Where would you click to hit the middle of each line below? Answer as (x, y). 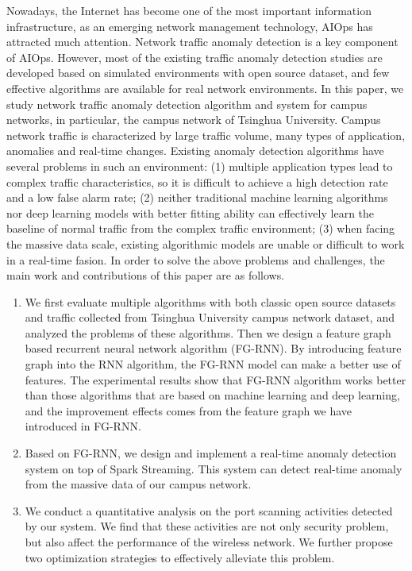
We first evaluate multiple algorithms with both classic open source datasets (210, 301)
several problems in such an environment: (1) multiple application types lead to (200, 166)
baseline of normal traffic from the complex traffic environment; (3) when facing (201, 228)
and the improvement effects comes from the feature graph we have (189, 410)
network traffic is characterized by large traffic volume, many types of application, (206, 135)
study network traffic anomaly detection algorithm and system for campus (187, 104)
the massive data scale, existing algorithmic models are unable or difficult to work (206, 243)
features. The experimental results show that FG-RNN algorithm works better (216, 379)
